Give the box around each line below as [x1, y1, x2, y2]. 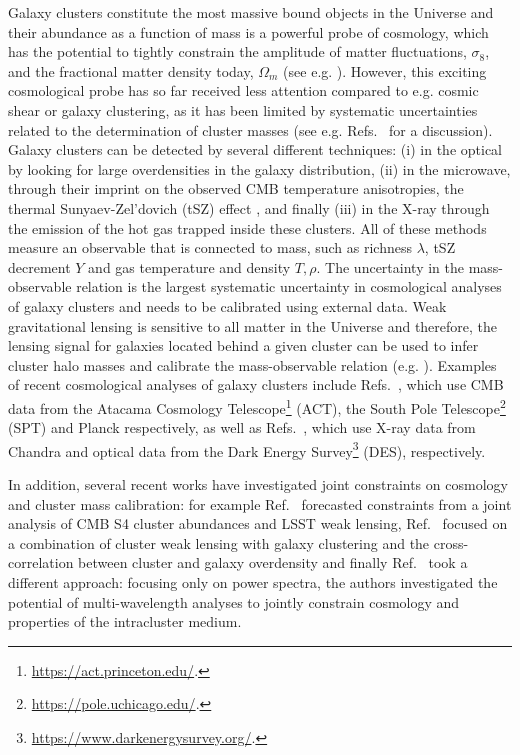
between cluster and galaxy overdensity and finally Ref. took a [78, 552, 468, 573]
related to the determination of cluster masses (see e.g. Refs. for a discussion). [8, 119, 493, 140]
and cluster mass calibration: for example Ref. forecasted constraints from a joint [8, 493, 512, 514]
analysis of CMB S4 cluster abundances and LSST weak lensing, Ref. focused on [8, 513, 508, 534]
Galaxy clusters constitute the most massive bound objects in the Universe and [8, 2, 494, 22]
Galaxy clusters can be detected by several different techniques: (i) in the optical [8, 139, 502, 160]
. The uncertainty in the [316, 256, 464, 277]
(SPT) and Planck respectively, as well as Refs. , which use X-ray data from [8, 417, 476, 438]
